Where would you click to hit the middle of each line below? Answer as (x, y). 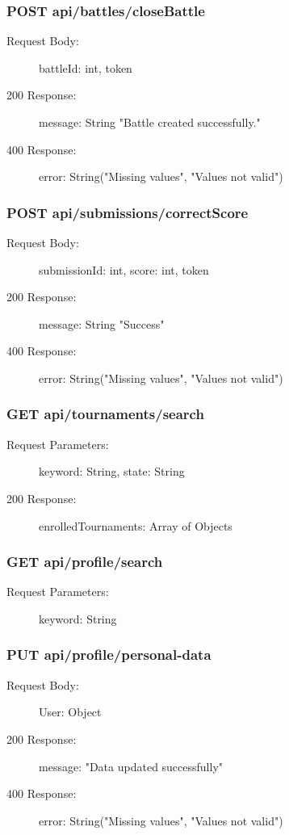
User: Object (70, 712)
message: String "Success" (102, 323)
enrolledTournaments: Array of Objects (136, 525)
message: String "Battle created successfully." (150, 122)
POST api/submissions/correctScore (128, 212)
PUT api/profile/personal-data (109, 655)
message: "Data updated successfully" (131, 766)
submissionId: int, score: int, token (124, 269)
